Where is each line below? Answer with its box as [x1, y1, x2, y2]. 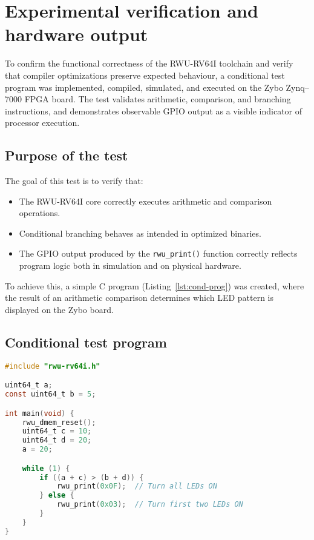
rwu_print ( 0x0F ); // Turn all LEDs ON [56, 482, 217, 491]
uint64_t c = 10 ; [22, 427, 92, 436]
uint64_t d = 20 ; [22, 436, 92, 445]
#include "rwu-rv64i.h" [5, 361, 100, 370]
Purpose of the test [5, 146, 128, 165]
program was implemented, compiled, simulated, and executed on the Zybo [5, 81, 283, 93]
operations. [19, 206, 61, 219]
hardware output [5, 22, 148, 47]
